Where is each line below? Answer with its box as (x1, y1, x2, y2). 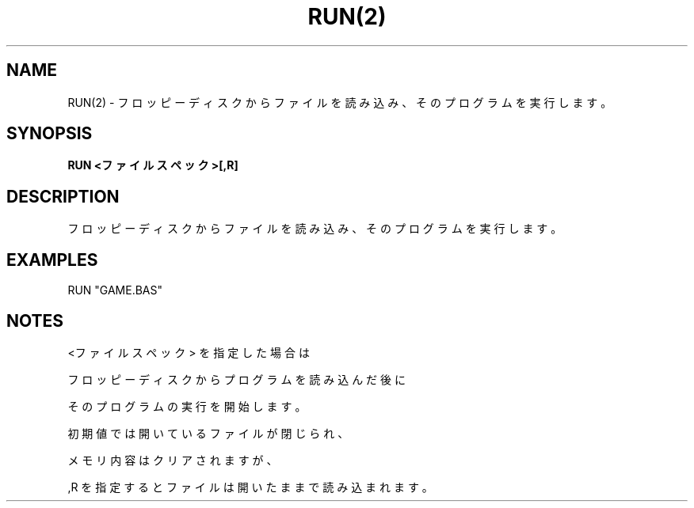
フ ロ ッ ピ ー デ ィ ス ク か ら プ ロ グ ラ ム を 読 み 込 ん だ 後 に (67, 372, 406, 386)
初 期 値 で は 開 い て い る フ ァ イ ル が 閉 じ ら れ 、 (67, 426, 349, 440)
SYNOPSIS (6, 123, 93, 144)
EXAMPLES (6, 249, 98, 270)
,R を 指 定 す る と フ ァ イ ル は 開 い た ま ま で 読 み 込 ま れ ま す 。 (67, 480, 433, 494)
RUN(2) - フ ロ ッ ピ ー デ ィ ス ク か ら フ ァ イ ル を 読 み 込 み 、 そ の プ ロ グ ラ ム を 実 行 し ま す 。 (67, 95, 612, 109)
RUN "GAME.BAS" (67, 283, 163, 298)
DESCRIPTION (6, 186, 120, 207)
